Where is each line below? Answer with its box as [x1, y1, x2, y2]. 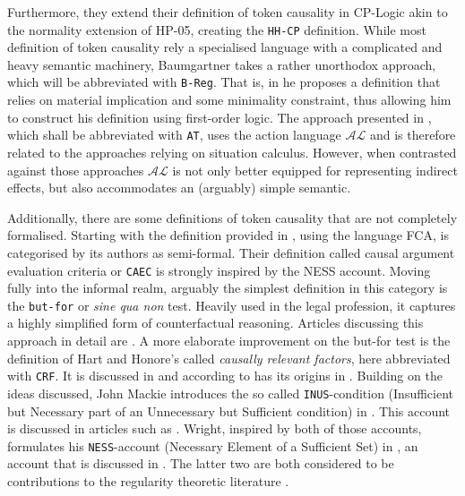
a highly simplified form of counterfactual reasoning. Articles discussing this [7, 313, 424, 332]
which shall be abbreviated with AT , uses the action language [7, 125, 341, 144]
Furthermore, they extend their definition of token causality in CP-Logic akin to [7, 3, 448, 21]
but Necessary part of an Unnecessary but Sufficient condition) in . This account [7, 401, 451, 420]
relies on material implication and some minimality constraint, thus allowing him [7, 90, 452, 109]
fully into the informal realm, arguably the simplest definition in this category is [7, 278, 448, 297]
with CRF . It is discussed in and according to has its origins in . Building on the [7, 366, 443, 385]
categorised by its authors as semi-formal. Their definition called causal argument [7, 243, 455, 261]
